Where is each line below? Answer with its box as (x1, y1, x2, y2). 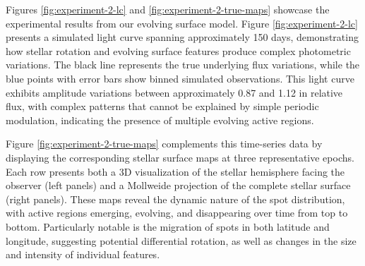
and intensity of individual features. (6, 247, 160, 262)
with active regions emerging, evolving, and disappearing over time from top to (6, 205, 348, 220)
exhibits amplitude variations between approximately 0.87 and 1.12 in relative (6, 85, 343, 99)
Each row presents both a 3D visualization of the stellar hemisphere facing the (6, 164, 345, 179)
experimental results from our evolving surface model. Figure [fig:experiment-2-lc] (6, 16, 358, 30)
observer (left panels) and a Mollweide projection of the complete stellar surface (6, 178, 351, 193)
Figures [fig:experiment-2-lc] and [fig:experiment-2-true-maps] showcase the (6, 2, 330, 16)
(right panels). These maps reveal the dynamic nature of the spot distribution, (6, 191, 345, 206)
